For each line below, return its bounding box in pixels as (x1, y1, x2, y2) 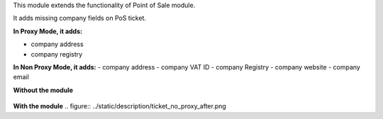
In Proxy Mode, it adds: (13, 27, 83, 35)
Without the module (13, 86, 74, 94)
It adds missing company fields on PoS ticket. (13, 14, 147, 23)
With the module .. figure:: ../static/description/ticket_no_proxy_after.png (13, 102, 226, 110)
